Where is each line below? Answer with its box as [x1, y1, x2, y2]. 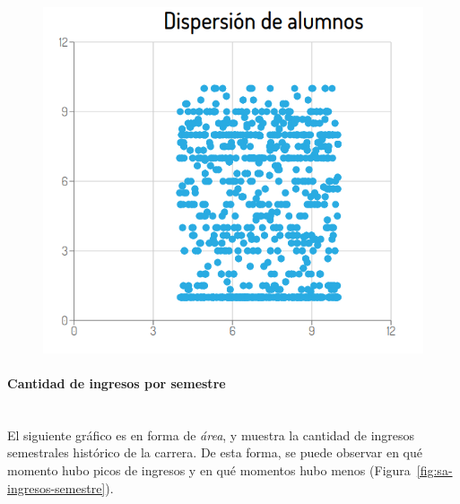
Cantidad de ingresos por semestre [7, 374, 226, 393]
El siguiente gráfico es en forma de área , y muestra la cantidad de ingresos [7, 425, 415, 444]
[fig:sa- [416, 461, 453, 480]
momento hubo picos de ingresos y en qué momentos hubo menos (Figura [7, 461, 411, 480]
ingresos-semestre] [7, 478, 106, 497]
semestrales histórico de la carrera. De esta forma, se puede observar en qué [7, 443, 422, 462]
